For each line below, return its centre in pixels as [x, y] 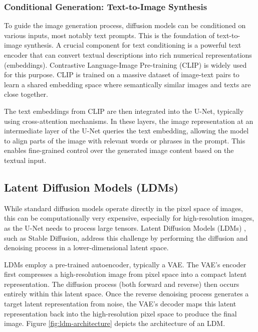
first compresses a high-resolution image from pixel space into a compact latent [125, 274]
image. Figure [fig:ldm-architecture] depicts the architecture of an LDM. [115, 323]
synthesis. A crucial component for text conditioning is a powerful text [133, 45]
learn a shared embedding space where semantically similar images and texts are [127, 84]
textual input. [25, 160]
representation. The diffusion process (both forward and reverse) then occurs [122, 284]
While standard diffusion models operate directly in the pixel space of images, [123, 208]
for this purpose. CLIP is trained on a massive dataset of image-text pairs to [122, 74]
